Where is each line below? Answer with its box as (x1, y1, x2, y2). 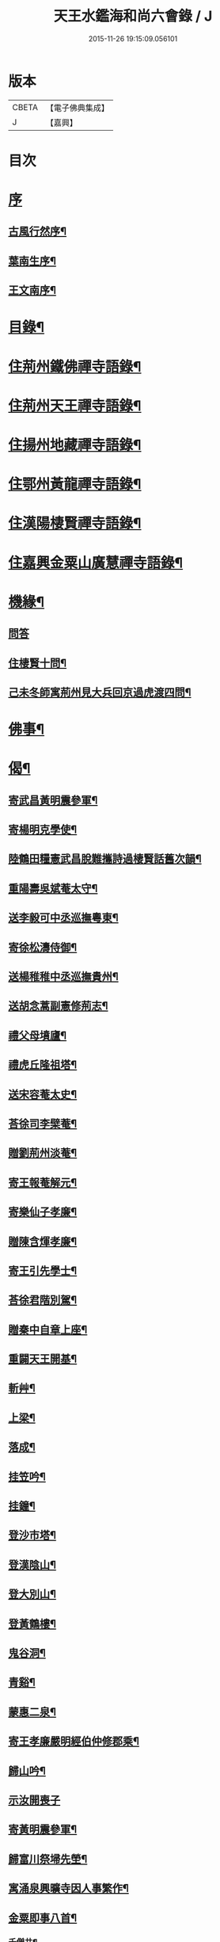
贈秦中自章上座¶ (8, 1322, 88, 1336)
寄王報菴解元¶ (8, 1176, 78, 1189)
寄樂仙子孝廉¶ (8, 1205, 78, 1219)
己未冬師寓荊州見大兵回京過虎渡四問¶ (8, 685, 192, 699)
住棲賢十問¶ (8, 656, 67, 670)
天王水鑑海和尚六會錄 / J (53, 7, 213, 25)
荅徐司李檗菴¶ (8, 1116, 78, 1130)
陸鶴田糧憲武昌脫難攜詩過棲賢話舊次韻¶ (8, 853, 202, 866)
